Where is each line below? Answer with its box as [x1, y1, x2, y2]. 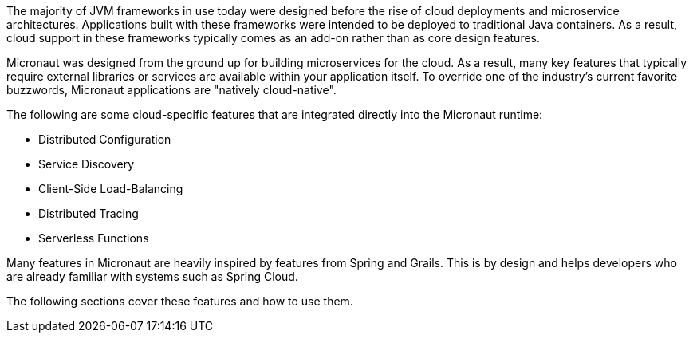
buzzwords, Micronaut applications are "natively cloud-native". [6, 83, 337, 97]
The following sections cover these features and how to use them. [6, 294, 353, 308]
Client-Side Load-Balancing [38, 182, 183, 195]
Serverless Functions [38, 231, 149, 245]
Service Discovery [38, 157, 135, 171]
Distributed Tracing [38, 207, 139, 220]
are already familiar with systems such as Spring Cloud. [6, 270, 298, 283]
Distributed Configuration [38, 132, 171, 146]
